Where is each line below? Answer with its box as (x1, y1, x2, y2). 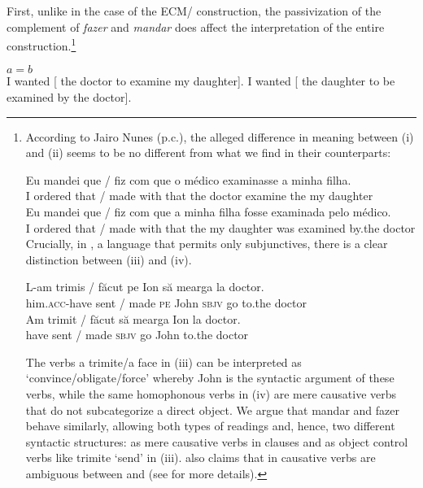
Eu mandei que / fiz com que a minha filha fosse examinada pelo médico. (25, 203, 391, 220)
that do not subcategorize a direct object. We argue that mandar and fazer (25, 401, 399, 418)
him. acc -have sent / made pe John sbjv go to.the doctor (25, 294, 307, 311)
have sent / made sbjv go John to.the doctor (25, 326, 249, 343)
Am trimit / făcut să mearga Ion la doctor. (25, 310, 241, 327)
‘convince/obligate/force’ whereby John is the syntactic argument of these (25, 369, 395, 386)
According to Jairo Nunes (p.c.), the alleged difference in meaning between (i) (25, 128, 414, 145)
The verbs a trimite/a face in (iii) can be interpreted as (25, 353, 302, 370)
